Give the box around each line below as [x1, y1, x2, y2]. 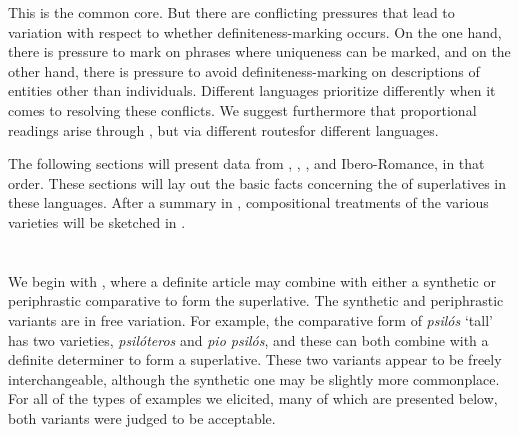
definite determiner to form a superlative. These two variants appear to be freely [8, 349, 502, 370]
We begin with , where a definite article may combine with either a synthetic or [8, 270, 496, 291]
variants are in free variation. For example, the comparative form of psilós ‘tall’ [8, 309, 493, 330]
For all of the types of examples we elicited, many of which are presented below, [8, 388, 498, 409]
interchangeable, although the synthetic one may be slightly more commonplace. [8, 368, 500, 389]
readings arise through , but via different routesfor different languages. [8, 119, 439, 140]
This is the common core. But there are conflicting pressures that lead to [8, 2, 455, 22]
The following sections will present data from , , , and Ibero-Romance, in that [8, 153, 485, 174]
